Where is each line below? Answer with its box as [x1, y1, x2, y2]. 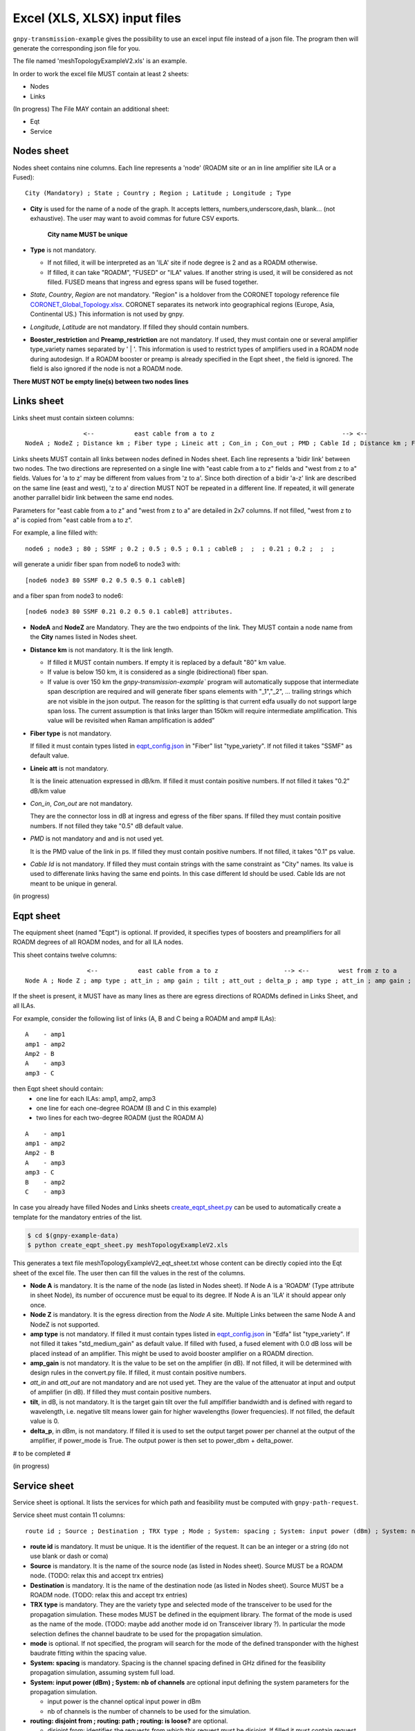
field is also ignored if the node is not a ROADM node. [30, 364, 183, 373]
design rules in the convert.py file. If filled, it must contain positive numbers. [30, 1368, 247, 1377]
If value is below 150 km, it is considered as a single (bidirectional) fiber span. [47, 668, 268, 676]
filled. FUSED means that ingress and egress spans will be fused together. [47, 278, 259, 287]
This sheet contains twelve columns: [12, 951, 118, 959]
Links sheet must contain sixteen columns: [12, 413, 135, 422]
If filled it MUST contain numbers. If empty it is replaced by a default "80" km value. [47, 658, 286, 666]
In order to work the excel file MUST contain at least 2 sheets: [12, 69, 190, 78]
